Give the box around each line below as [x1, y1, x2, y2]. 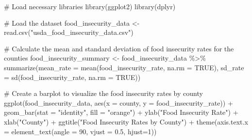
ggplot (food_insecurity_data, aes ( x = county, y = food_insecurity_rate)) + [4, 97, 233, 108]
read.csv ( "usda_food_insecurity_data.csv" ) [4, 27, 134, 37]
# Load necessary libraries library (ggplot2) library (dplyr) [4, 1, 176, 11]
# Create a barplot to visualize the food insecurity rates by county [4, 88, 203, 98]
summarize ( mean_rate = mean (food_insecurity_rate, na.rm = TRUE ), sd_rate [4, 62, 244, 72]
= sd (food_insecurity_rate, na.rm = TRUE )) [4, 72, 141, 82]
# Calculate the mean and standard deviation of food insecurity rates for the [4, 43, 234, 53]
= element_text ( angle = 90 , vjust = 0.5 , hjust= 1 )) [4, 126, 157, 136]
